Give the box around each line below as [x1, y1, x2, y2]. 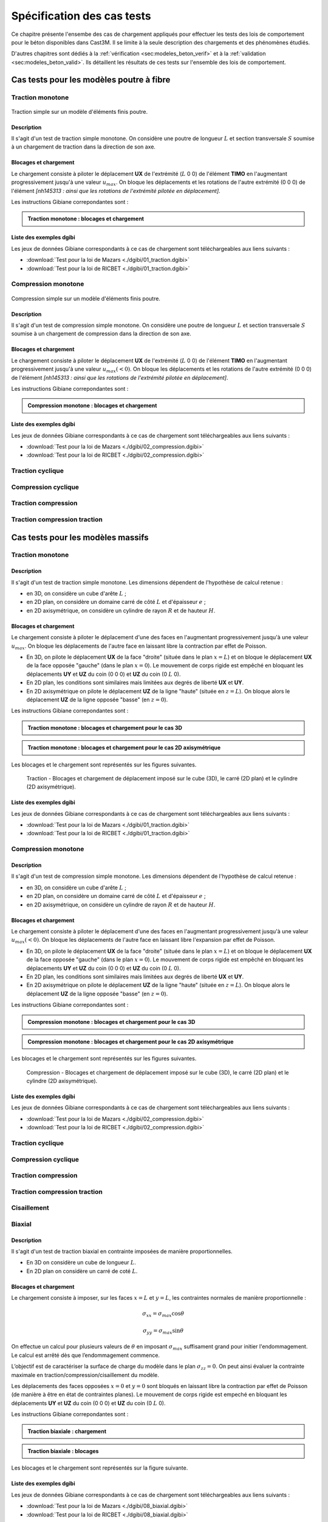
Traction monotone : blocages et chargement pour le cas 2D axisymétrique [27, 744, 221, 751]
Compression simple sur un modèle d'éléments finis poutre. [11, 295, 161, 302]
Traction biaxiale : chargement [27, 1428, 106, 1435]
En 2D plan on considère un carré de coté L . [26, 1267, 138, 1275]
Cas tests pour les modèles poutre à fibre [11, 74, 171, 85]
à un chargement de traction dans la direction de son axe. [11, 143, 156, 150]
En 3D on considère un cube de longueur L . [26, 1259, 137, 1266]
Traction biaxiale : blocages [27, 1447, 99, 1454]
